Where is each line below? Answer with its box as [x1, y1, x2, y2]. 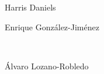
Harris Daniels [5, 1, 56, 13]
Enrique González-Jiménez [5, 20, 99, 33]
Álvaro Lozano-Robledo [5, 59, 89, 72]
